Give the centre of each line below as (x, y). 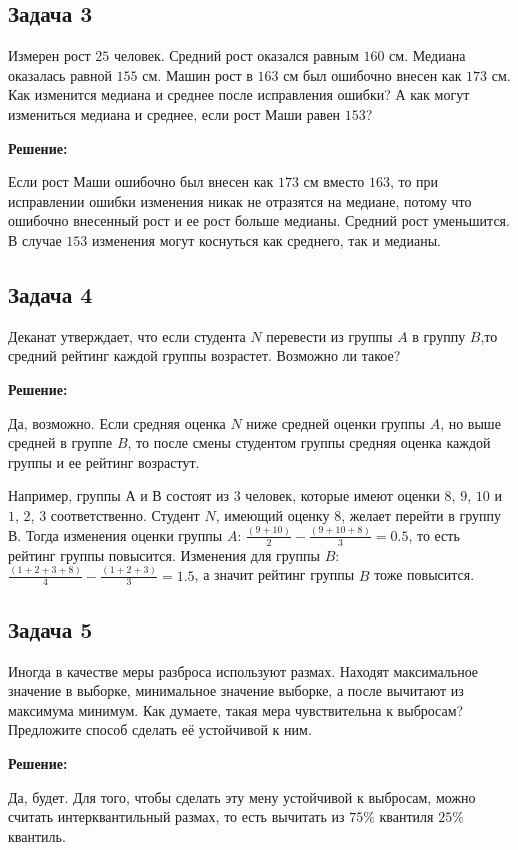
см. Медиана (427, 55)
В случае (35, 239)
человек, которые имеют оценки (342, 495)
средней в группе (60, 442)
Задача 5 (50, 628)
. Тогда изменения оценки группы (120, 534)
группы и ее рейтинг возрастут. (104, 461)
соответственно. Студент (125, 514)
